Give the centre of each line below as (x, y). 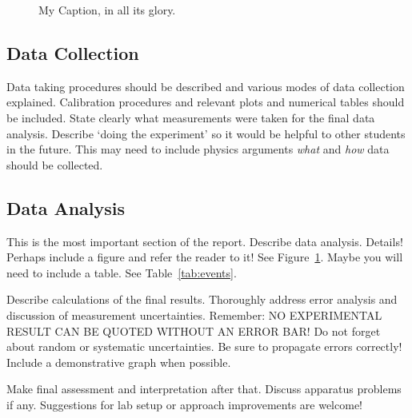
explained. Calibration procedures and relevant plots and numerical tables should (206, 102)
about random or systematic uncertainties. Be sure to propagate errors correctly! (204, 346)
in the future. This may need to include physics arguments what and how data (198, 149)
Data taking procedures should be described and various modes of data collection (206, 86)
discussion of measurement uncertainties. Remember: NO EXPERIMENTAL (194, 314)
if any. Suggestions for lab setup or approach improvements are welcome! (184, 404)
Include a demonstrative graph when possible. (119, 362)
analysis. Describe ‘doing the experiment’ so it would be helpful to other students (206, 133)
